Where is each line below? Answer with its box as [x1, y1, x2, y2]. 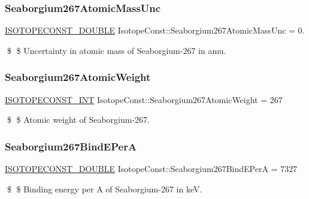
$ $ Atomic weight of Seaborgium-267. [7, 113, 150, 126]
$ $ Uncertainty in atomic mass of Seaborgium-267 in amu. [7, 44, 226, 56]
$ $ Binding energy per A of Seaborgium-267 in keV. [7, 182, 202, 195]
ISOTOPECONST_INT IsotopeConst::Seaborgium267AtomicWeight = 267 [5, 93, 283, 105]
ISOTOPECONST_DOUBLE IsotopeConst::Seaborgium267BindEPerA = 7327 [5, 162, 298, 175]
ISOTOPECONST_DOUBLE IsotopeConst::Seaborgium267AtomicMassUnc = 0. [5, 24, 305, 37]
